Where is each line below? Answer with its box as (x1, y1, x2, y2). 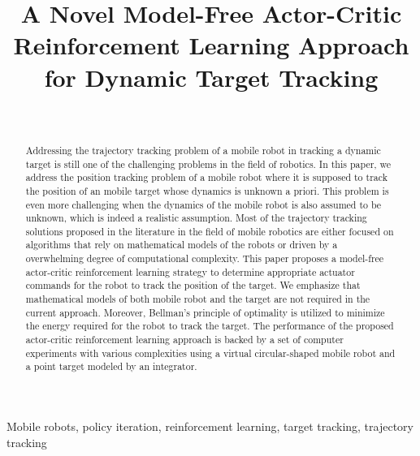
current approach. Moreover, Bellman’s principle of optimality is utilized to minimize (25, 305, 385, 319)
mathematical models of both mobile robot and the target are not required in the (25, 292, 370, 306)
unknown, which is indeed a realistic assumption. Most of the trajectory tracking (25, 211, 367, 225)
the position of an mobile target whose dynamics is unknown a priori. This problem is (25, 183, 389, 197)
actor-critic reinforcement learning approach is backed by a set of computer (25, 333, 344, 346)
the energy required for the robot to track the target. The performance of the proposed (25, 319, 394, 333)
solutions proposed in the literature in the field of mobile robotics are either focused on (25, 224, 394, 238)
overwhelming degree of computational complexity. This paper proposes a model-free (25, 252, 384, 265)
